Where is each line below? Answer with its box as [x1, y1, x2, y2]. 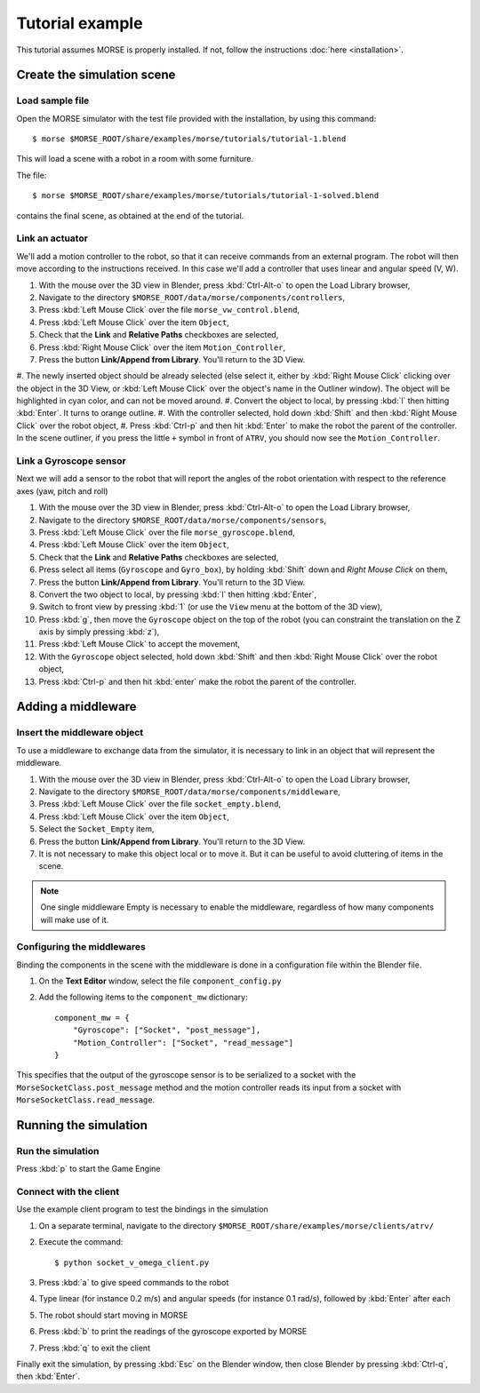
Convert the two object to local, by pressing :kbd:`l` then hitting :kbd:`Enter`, [38, 589, 317, 600]
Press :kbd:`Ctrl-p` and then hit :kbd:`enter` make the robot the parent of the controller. [38, 676, 357, 687]
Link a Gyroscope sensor [16, 455, 126, 467]
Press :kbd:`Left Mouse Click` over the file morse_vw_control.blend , [38, 305, 300, 315]
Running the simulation [16, 1118, 148, 1133]
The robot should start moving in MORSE [38, 1309, 188, 1320]
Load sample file [16, 94, 90, 107]
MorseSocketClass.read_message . [16, 1094, 156, 1105]
